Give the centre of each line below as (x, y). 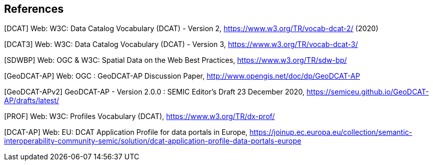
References (34, 9)
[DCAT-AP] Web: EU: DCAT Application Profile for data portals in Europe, (126, 132)
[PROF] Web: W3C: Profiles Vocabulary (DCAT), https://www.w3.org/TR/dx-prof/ (139, 116)
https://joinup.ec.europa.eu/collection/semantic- (331, 132)
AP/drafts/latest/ (32, 101)
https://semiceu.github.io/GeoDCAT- (368, 92)
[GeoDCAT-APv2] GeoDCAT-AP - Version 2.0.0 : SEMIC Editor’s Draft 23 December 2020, (155, 92)
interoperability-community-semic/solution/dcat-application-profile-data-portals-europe (153, 141)
